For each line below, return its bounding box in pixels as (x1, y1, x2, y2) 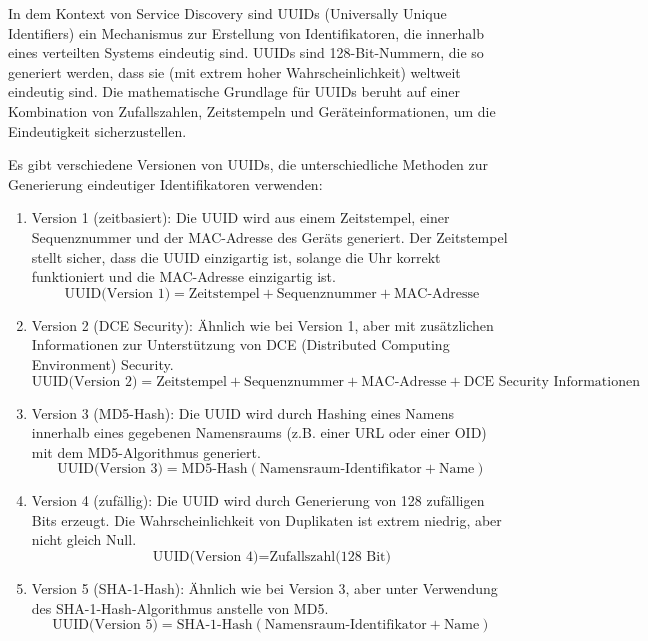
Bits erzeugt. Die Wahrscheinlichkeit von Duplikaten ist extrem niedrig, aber (31, 509, 502, 530)
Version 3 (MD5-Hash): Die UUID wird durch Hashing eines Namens (31, 402, 455, 423)
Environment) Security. (31, 353, 174, 374)
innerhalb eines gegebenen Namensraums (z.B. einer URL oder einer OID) (31, 422, 487, 443)
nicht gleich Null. (31, 529, 137, 550)
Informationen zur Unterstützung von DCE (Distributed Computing (31, 334, 450, 355)
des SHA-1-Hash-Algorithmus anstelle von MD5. (31, 597, 329, 618)
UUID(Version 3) (57, 462, 163, 477)
